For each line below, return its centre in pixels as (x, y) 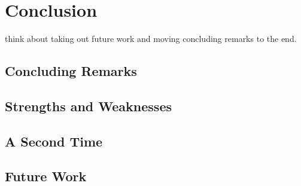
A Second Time (54, 141)
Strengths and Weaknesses (88, 106)
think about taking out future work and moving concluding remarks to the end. (151, 39)
